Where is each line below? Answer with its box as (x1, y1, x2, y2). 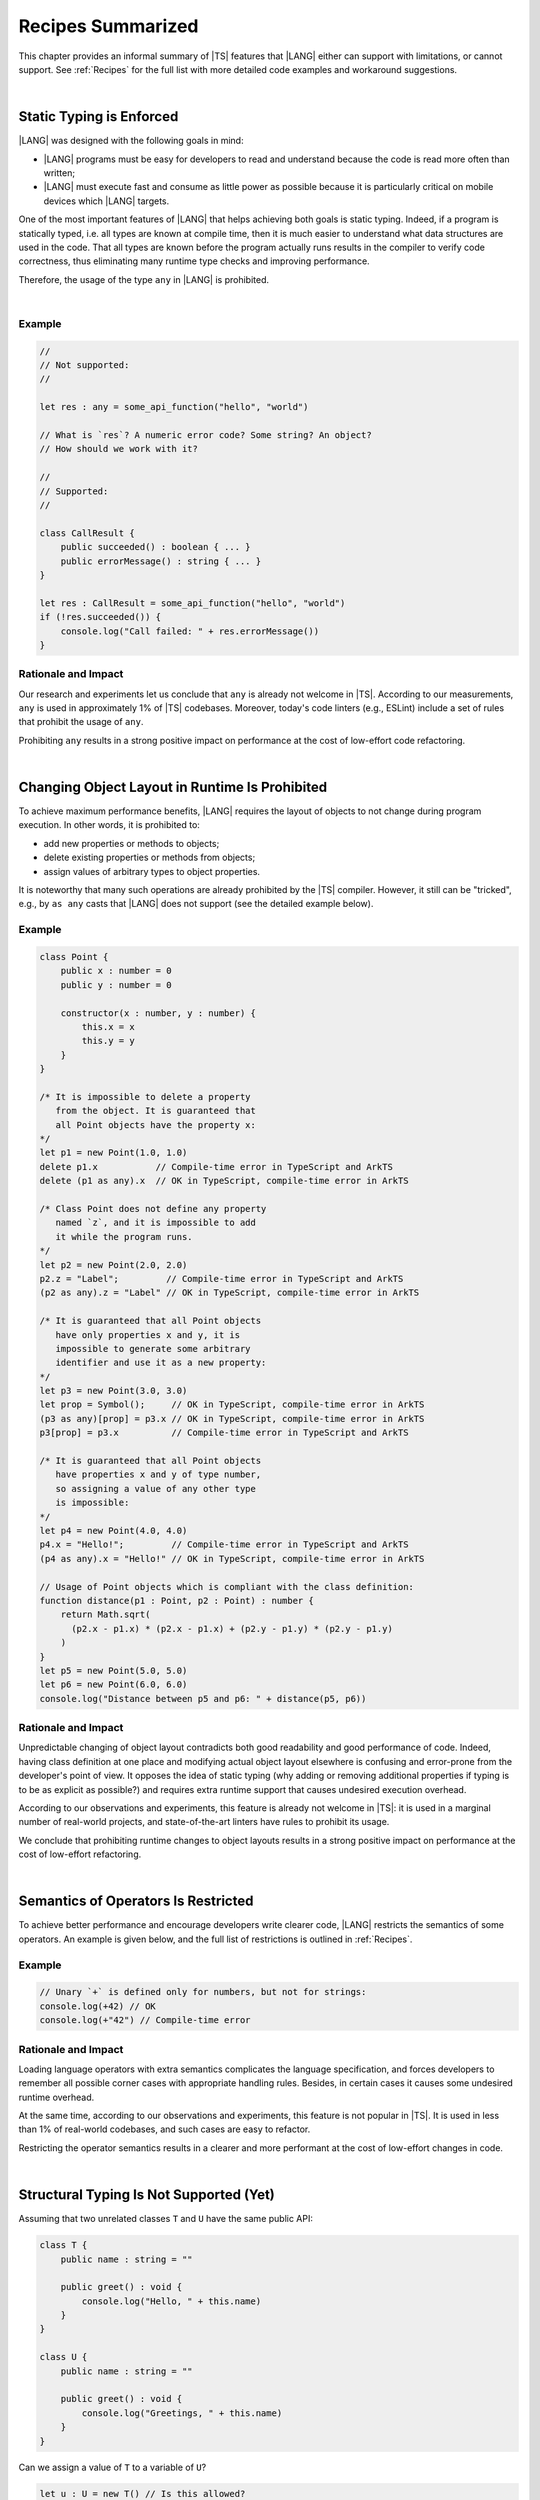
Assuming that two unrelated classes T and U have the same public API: (18, 2213, 314, 2225)
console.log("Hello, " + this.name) (81, 2295, 262, 2307)
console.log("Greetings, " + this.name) (81, 2407, 283, 2419)
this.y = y (81, 1035, 135, 1047)
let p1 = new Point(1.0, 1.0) (39, 1147, 188, 1159)
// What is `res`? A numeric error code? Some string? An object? (39, 430, 372, 441)
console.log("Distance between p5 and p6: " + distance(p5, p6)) (39, 1693, 367, 1704)
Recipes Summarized (18, 15, 199, 37)
